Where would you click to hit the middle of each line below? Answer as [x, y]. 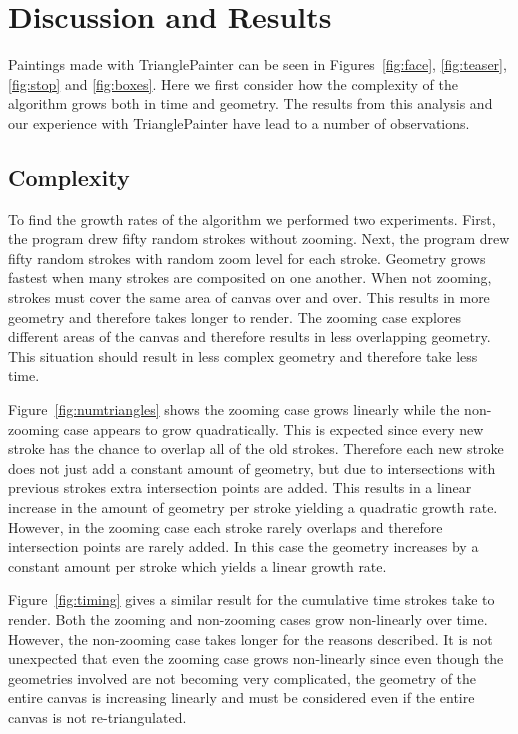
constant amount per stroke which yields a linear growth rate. [197, 565]
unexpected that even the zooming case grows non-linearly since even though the [256, 658]
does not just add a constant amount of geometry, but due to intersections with [252, 467]
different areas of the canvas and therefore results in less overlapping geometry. [249, 336]
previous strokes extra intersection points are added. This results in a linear [240, 487]
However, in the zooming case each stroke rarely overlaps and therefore [225, 526]
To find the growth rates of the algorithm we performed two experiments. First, [252, 218]
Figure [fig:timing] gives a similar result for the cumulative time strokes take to [251, 599]
